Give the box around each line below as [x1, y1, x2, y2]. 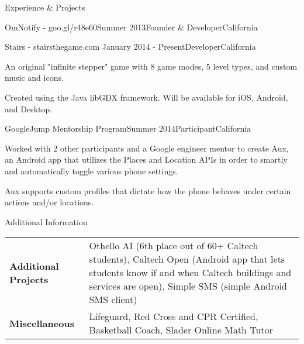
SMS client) [89, 293, 137, 307]
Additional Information [5, 215, 88, 228]
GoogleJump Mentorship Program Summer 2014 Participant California [5, 122, 251, 135]
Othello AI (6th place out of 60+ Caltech [89, 239, 258, 253]
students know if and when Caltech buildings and [89, 266, 292, 280]
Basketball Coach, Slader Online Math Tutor [89, 323, 273, 337]
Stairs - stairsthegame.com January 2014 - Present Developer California [5, 40, 256, 53]
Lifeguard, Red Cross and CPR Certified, [89, 309, 258, 324]
